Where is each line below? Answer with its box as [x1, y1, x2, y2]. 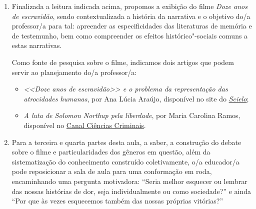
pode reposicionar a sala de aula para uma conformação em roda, [11, 166, 212, 176]
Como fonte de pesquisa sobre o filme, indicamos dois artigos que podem [11, 56, 234, 67]
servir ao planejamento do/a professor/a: [11, 66, 137, 77]
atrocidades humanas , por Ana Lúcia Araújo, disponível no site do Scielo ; [23, 93, 249, 103]
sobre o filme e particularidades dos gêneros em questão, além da [11, 146, 210, 157]
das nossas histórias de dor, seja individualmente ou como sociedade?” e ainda [11, 185, 251, 196]
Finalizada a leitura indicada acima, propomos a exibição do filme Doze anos [11, 1, 247, 11]
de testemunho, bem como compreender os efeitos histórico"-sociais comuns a [11, 30, 248, 40]
